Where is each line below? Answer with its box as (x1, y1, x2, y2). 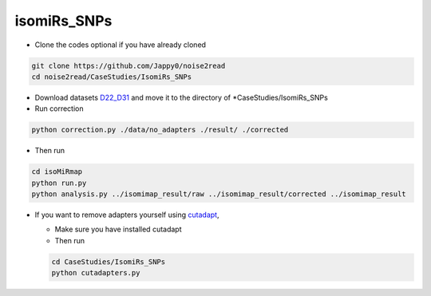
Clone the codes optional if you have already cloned (34, 40, 207, 49)
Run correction (34, 104, 84, 113)
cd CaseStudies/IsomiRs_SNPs (51, 257, 166, 266)
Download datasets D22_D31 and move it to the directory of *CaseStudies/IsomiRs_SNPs (34, 93, 329, 102)
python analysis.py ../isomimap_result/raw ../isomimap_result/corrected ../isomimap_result (31, 190, 406, 199)
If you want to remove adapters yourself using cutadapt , (34, 210, 219, 219)
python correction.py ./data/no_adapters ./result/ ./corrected (31, 125, 289, 135)
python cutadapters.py (51, 268, 140, 278)
